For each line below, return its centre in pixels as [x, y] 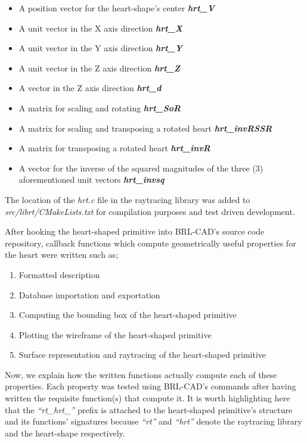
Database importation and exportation [89, 294]
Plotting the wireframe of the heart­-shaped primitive [115, 334]
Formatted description [59, 274]
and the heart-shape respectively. [65, 433]
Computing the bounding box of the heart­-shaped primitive [128, 315]
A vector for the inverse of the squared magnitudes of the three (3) [141, 168]
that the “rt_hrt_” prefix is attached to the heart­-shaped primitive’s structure [149, 409]
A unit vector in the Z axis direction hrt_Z [99, 68]
